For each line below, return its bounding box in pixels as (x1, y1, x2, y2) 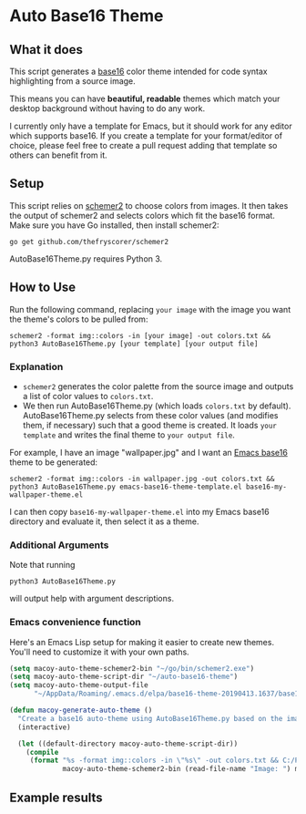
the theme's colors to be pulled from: (9, 314, 148, 325)
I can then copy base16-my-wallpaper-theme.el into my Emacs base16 (9, 506, 270, 517)
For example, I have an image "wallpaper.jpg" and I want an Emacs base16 (9, 447, 289, 458)
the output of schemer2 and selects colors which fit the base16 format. (9, 210, 276, 221)
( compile (25, 747, 59, 757)
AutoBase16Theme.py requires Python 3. (9, 252, 163, 264)
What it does (9, 42, 84, 57)
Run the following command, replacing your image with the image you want (9, 304, 291, 314)
